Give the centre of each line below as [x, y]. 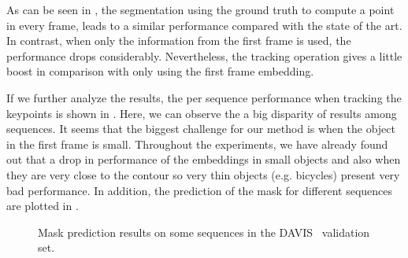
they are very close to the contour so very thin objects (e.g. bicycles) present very [203, 174]
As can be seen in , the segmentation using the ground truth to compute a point [200, 9]
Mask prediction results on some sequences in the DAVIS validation [204, 232]
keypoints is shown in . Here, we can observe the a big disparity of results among [202, 113]
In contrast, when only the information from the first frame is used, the [179, 41]
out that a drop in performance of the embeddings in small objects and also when [204, 159]
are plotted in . [43, 206]
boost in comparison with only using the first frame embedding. [160, 71]
